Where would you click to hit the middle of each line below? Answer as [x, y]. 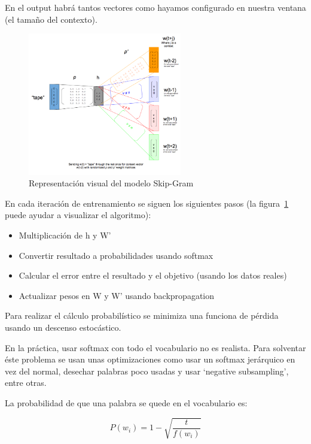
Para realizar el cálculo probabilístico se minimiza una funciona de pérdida [142, 315]
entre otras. [26, 383]
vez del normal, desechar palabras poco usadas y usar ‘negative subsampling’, [147, 371]
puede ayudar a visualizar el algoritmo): [78, 215]
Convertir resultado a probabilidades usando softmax [116, 255]
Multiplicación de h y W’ [65, 235]
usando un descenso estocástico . [63, 327]
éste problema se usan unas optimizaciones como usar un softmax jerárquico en [150, 359]
